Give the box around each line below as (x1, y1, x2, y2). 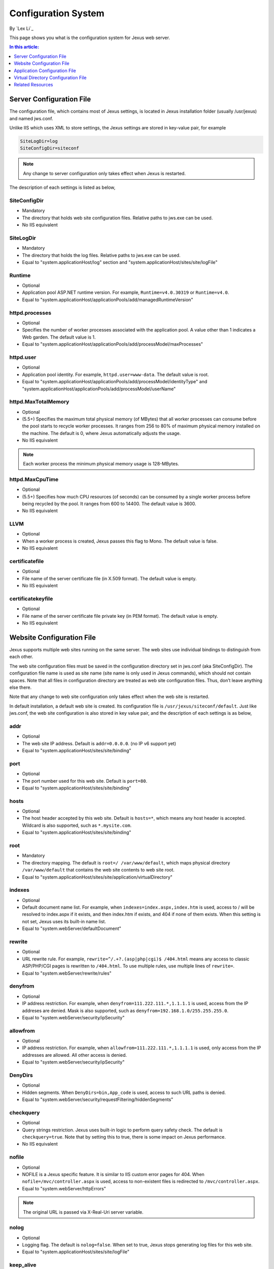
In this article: (9, 44, 39, 50)
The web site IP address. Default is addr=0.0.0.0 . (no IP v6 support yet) (22, 740, 177, 746)
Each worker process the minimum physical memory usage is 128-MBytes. (23, 460, 180, 466)
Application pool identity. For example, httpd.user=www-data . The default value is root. (22, 371, 209, 378)
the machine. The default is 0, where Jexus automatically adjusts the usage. (22, 430, 181, 436)
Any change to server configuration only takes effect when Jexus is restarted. (23, 170, 186, 176)
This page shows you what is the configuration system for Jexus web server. (9, 35, 170, 41)
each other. (9, 654, 33, 660)
